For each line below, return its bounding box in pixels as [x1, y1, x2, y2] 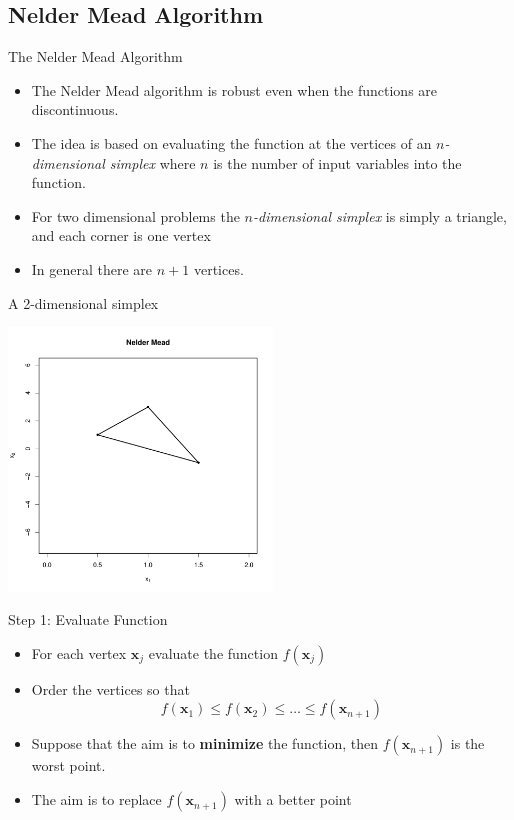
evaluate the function [148, 642, 278, 663]
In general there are [31, 258, 153, 279]
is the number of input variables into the [213, 152, 462, 173]
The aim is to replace [31, 789, 162, 810]
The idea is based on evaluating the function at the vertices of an [31, 132, 432, 153]
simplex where [109, 152, 196, 173]
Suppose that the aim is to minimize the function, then [31, 733, 379, 754]
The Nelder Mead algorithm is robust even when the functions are [31, 79, 438, 100]
